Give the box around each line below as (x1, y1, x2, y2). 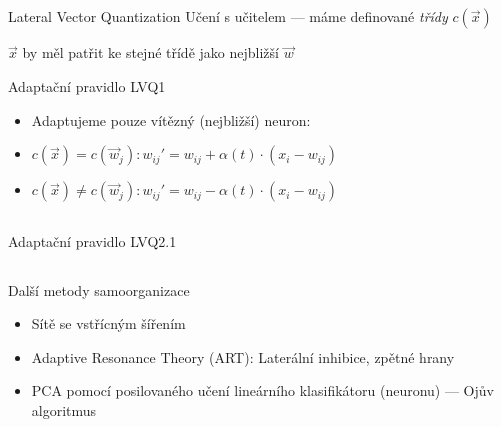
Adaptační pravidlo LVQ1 (8, 75, 166, 96)
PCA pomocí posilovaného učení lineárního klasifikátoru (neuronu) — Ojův (31, 380, 494, 401)
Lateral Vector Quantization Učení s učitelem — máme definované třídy (8, 6, 448, 27)
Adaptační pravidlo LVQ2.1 (8, 230, 177, 251)
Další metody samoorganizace (8, 279, 190, 300)
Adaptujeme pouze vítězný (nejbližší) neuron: (31, 109, 311, 130)
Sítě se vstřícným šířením (31, 313, 186, 334)
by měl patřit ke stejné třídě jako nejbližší (22, 42, 279, 63)
